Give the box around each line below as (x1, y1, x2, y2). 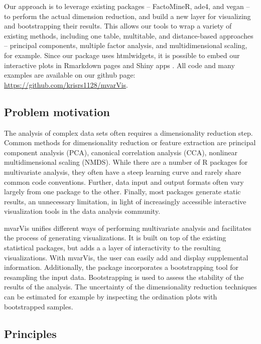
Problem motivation (4, 104, 110, 119)
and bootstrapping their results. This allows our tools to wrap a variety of (4, 21, 232, 31)
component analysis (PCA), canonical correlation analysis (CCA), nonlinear (4, 147, 237, 157)
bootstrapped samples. (4, 301, 73, 311)
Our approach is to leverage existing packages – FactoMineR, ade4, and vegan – (4, 1, 250, 11)
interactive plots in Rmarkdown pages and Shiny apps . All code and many (4, 60, 235, 70)
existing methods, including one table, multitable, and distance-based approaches (4, 30, 253, 41)
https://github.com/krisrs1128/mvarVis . (4, 79, 128, 90)
